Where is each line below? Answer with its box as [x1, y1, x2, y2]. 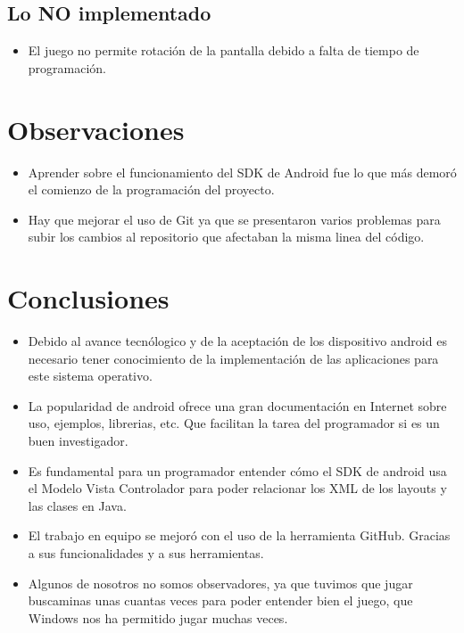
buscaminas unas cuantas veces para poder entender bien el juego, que [28, 591, 413, 610]
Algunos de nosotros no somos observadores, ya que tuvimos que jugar [28, 573, 413, 592]
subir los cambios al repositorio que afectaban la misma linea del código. [28, 227, 425, 246]
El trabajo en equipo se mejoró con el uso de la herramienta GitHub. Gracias [28, 526, 451, 545]
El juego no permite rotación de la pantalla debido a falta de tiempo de [28, 41, 419, 60]
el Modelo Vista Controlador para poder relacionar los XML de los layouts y [28, 479, 447, 497]
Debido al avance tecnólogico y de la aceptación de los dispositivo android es [28, 332, 447, 350]
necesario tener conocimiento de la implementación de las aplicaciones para [28, 349, 439, 367]
